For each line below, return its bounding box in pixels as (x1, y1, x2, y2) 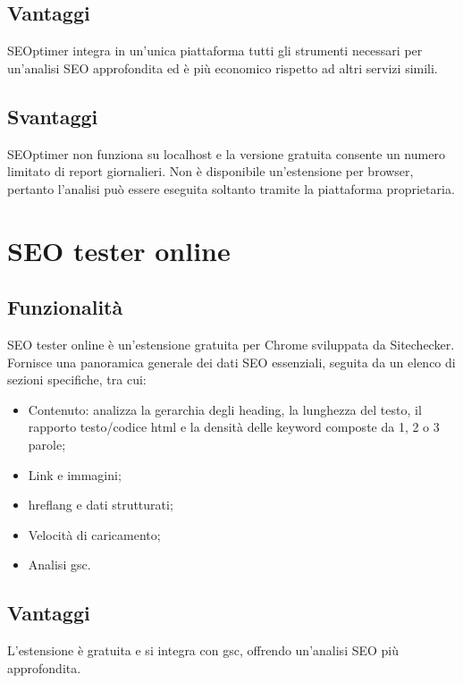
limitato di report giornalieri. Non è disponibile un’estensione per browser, (7, 162, 414, 181)
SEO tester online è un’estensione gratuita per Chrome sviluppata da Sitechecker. (7, 334, 455, 353)
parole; (28, 434, 66, 453)
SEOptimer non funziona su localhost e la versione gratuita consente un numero (7, 144, 445, 163)
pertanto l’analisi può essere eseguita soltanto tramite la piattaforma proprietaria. (7, 179, 455, 198)
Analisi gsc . (28, 555, 91, 574)
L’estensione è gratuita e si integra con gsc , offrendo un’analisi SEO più (7, 641, 400, 660)
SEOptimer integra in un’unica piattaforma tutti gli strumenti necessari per (7, 41, 423, 60)
